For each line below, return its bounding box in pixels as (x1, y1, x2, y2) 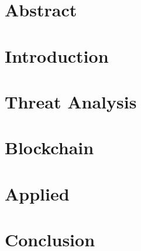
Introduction (5, 43, 109, 67)
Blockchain (5, 135, 94, 160)
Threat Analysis (5, 89, 137, 113)
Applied (5, 181, 70, 205)
